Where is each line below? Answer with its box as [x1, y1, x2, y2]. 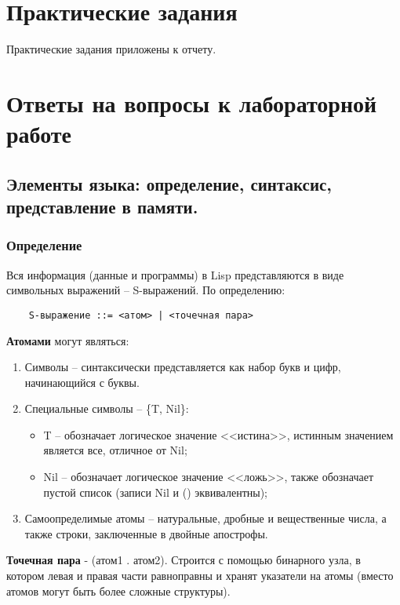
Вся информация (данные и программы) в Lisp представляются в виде [6, 266, 344, 282]
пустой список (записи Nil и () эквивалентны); [43, 483, 267, 500]
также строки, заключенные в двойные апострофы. [24, 525, 268, 541]
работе [6, 118, 72, 150]
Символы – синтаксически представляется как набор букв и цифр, [24, 359, 341, 375]
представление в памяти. [6, 195, 198, 219]
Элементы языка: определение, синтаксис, [6, 171, 333, 195]
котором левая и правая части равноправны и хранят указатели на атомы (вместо [6, 567, 394, 584]
